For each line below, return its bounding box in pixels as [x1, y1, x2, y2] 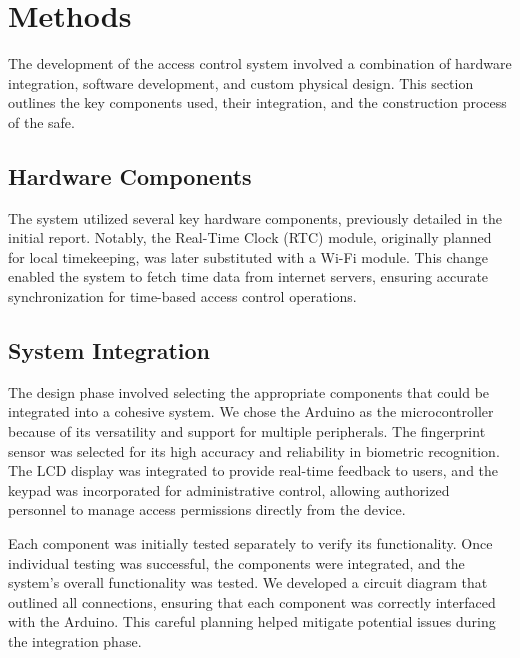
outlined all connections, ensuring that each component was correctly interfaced [8, 591, 496, 612]
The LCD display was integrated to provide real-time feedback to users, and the [8, 460, 499, 481]
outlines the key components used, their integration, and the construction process [8, 92, 507, 113]
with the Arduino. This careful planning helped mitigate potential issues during [8, 611, 496, 632]
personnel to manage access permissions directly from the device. [8, 499, 406, 520]
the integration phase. [8, 631, 142, 651]
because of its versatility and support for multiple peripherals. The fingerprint [8, 421, 486, 442]
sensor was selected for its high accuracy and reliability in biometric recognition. [8, 440, 500, 461]
